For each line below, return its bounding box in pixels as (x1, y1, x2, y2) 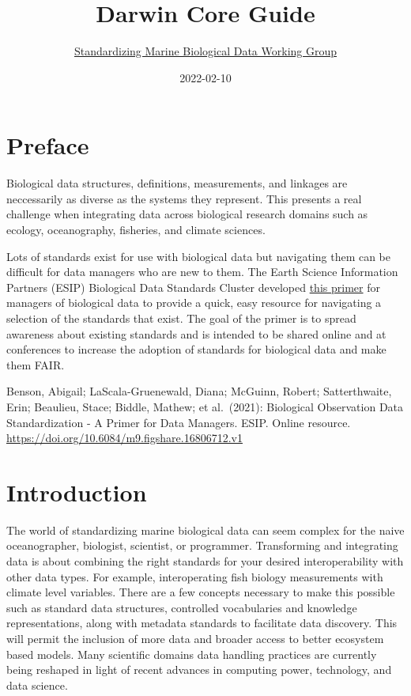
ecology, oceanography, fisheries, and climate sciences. (6, 221, 266, 238)
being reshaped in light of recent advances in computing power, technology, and (6, 661, 392, 678)
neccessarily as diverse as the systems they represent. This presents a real (6, 190, 362, 206)
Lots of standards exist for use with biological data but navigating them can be (6, 248, 391, 264)
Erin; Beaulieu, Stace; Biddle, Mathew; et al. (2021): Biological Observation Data (6, 398, 404, 414)
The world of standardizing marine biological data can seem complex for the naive (6, 521, 405, 538)
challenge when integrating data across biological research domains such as (6, 206, 368, 222)
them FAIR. (6, 356, 65, 373)
